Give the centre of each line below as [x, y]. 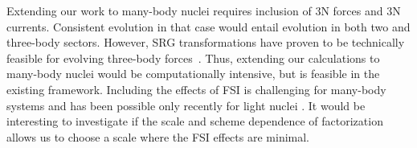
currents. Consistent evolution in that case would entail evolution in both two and [208, 26]
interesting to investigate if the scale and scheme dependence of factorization [195, 121]
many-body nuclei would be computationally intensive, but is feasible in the [193, 74]
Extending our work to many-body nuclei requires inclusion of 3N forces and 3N [204, 10]
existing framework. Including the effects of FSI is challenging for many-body [196, 89]
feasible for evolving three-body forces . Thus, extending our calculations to [193, 58]
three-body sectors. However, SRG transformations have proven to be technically [206, 42]
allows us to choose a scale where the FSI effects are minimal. [158, 136]
